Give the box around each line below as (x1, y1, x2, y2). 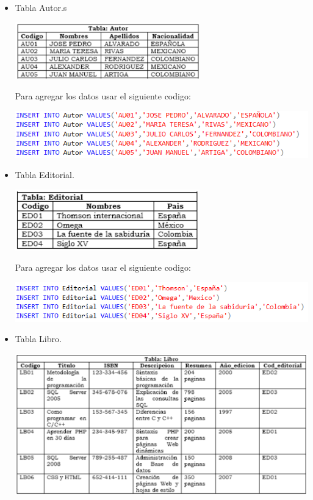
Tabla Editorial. (15, 168, 74, 181)
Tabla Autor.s (15, 1, 67, 13)
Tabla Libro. (15, 332, 62, 345)
